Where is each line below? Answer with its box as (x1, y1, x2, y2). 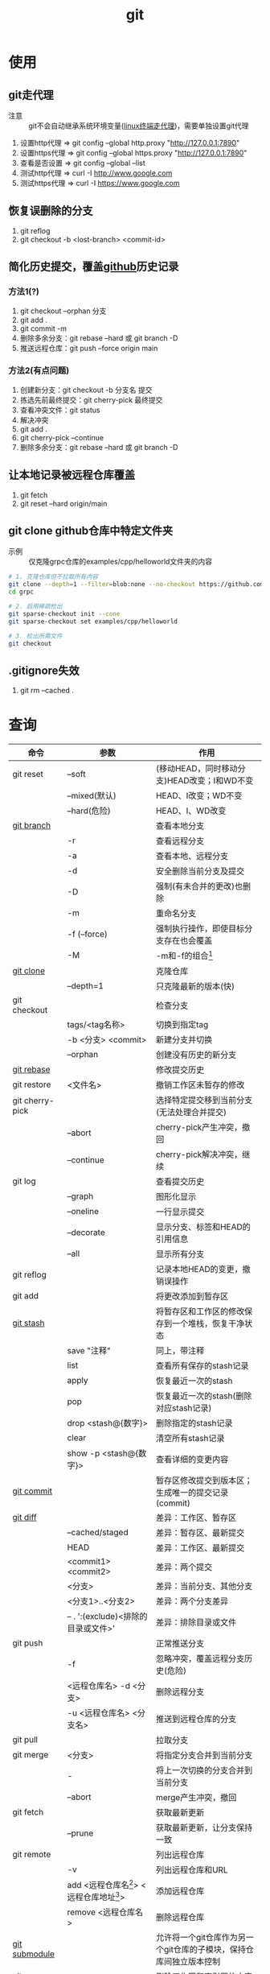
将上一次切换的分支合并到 (155, 1765, 253, 1776)
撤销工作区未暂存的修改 (155, 1079, 245, 1090)
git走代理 (8, 88, 54, 101)
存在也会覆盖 (163, 935, 213, 947)
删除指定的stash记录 (155, 1417, 233, 1428)
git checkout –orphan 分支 (19, 306, 107, 316)
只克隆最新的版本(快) (155, 981, 235, 992)
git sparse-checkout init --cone (8, 609, 121, 617)
